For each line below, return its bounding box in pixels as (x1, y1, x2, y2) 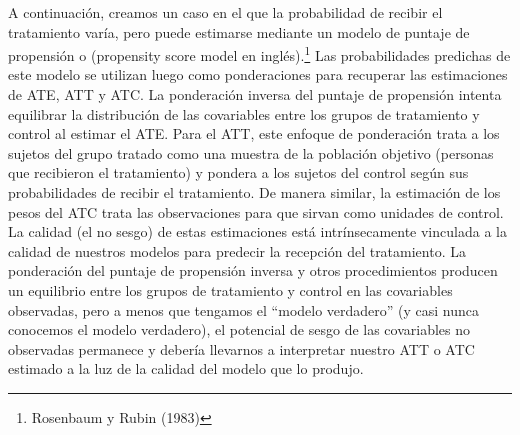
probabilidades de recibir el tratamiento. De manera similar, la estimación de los (8, 182, 501, 202)
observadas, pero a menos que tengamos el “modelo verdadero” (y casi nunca (8, 299, 480, 320)
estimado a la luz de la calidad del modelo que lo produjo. (8, 358, 364, 379)
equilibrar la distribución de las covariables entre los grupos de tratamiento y (8, 103, 480, 124)
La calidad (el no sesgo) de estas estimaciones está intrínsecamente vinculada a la (8, 221, 507, 242)
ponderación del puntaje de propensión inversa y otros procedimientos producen (8, 260, 498, 281)
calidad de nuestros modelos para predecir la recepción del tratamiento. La (8, 240, 466, 261)
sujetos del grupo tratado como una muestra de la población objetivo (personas (8, 142, 494, 163)
